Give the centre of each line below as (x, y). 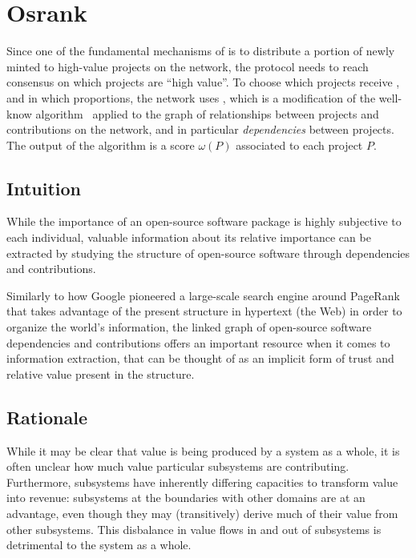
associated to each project (299, 145)
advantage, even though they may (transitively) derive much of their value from (202, 513)
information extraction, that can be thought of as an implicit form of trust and (200, 358)
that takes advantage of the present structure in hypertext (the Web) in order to (204, 311)
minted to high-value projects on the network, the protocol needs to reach (188, 66)
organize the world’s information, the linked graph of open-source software (189, 327)
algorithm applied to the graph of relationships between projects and (207, 113)
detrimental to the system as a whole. (99, 545)
